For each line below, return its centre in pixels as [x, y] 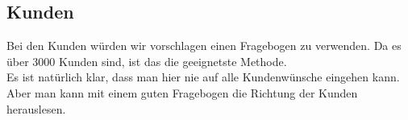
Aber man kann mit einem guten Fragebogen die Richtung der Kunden [182, 92]
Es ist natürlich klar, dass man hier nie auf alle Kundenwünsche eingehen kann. [203, 77]
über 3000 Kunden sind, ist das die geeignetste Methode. [147, 61]
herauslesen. [36, 108]
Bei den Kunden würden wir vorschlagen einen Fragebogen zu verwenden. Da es [204, 46]
